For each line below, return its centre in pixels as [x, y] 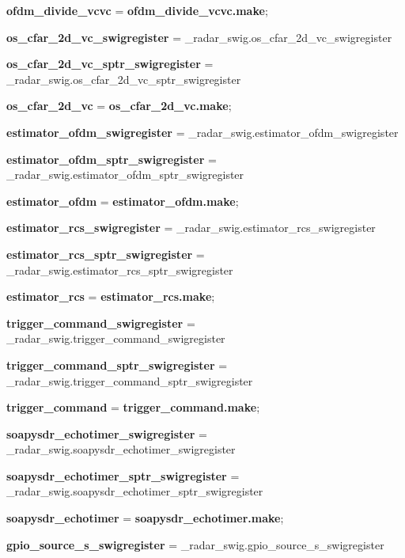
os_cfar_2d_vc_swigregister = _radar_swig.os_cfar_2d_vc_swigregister [199, 37]
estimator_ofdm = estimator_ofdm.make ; [123, 201]
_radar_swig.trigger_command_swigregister [116, 338]
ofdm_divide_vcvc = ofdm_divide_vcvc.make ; [137, 10]
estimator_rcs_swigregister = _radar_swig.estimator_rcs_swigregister [191, 228]
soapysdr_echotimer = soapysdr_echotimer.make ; [145, 518]
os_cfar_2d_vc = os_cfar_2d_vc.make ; [119, 106]
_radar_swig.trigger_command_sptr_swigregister [130, 380]
